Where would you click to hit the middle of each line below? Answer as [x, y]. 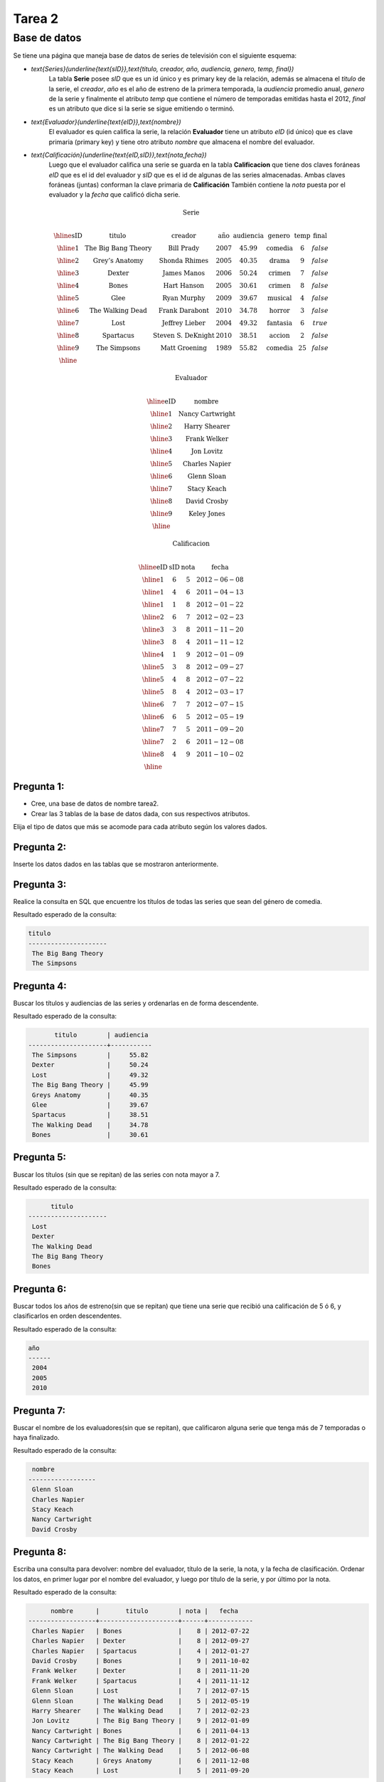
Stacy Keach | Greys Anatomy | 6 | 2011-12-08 [141, 1760]
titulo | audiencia [101, 1035]
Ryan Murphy [184, 298]
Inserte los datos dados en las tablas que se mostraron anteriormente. [116, 864]
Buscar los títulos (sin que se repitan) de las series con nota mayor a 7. [117, 1174]
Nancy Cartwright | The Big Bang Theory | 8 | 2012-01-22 [141, 1741]
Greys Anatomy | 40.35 [90, 1095]
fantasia [280, 323]
